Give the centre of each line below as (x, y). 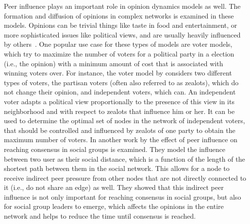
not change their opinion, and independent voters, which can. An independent (120, 92)
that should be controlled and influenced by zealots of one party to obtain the (120, 130)
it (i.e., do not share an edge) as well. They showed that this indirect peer (114, 187)
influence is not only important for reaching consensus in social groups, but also (123, 196)
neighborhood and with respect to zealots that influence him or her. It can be (119, 111)
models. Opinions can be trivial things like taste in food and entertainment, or (121, 25)
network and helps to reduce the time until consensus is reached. (100, 216)
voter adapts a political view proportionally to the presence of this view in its (119, 101)
